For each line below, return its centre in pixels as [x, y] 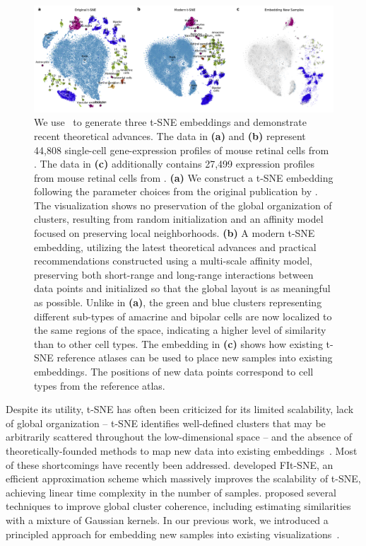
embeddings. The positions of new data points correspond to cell [174, 371]
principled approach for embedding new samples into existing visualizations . [173, 534]
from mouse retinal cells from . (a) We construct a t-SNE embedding [184, 177]
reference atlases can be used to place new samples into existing [195, 358]
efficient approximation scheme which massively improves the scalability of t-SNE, [183, 478]
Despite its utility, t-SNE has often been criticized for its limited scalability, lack [180, 409]
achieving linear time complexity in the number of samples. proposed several [171, 492]
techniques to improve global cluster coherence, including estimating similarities [178, 506]
